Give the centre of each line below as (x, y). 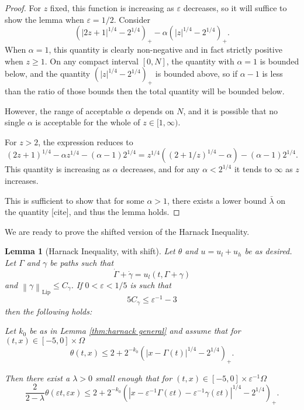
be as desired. (268, 251)
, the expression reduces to (86, 141)
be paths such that (82, 262)
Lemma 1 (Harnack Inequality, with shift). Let (90, 251)
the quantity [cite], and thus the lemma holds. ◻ (92, 212)
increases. (22, 180)
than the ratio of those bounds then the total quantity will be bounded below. (145, 90)
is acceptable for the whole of (88, 122)
